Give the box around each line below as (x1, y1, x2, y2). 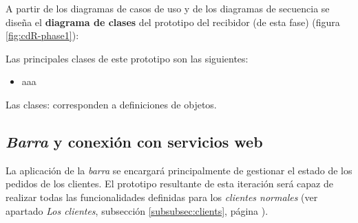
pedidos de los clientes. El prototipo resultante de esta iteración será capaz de (6, 176, 333, 191)
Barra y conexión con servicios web (6, 130, 263, 152)
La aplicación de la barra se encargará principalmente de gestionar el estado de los (6, 163, 352, 177)
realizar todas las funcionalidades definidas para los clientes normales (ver (6, 189, 318, 204)
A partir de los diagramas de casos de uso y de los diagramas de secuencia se (6, 1, 330, 15)
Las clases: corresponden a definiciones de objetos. (6, 97, 217, 111)
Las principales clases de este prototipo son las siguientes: (6, 51, 249, 65)
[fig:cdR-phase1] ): (6, 28, 79, 43)
